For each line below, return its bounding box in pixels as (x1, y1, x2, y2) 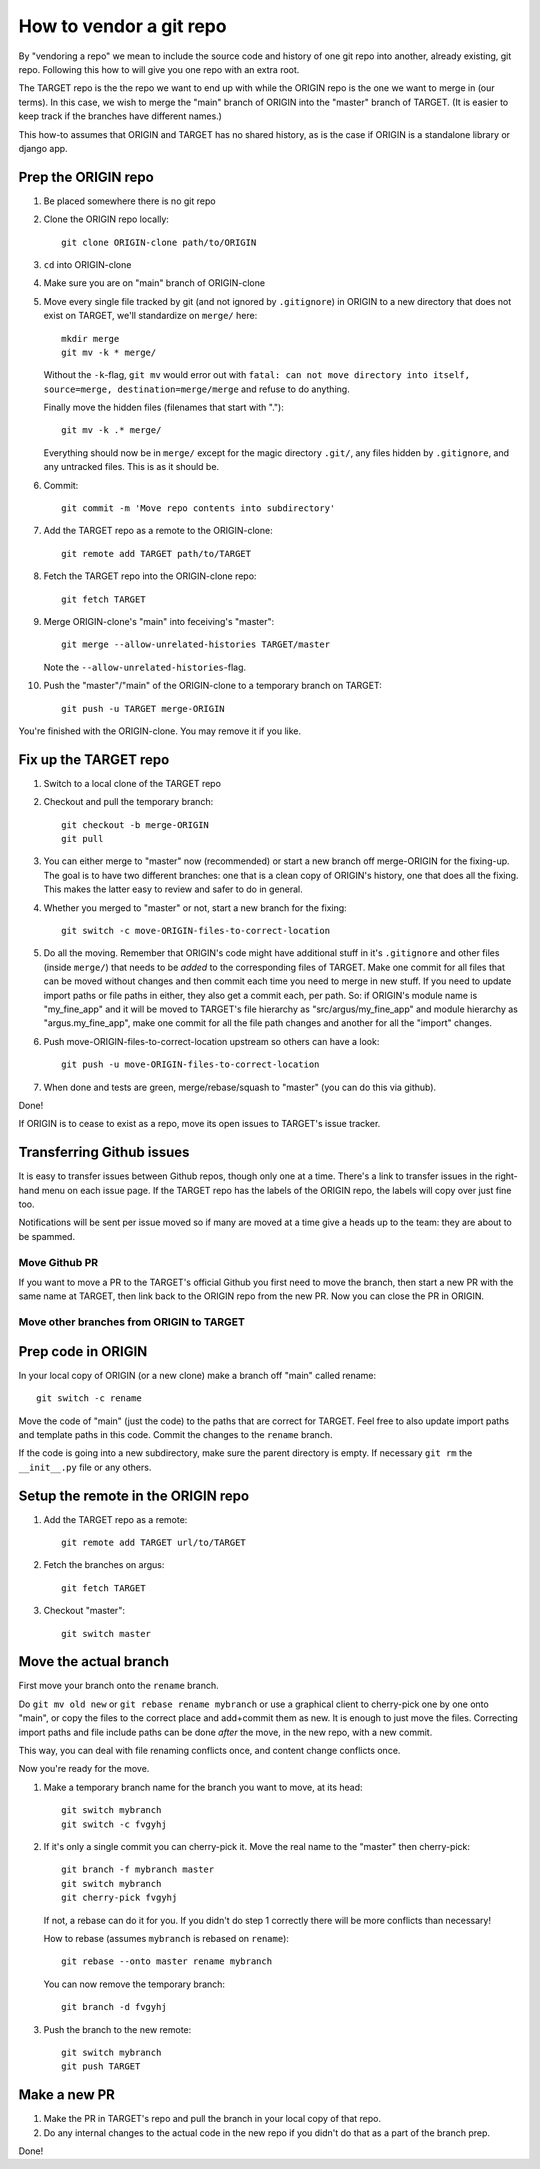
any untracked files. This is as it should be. (43, 461, 220, 473)
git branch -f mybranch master (61, 1864, 215, 1875)
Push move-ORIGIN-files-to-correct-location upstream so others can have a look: (43, 1035, 380, 1047)
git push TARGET (61, 2061, 141, 2072)
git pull (61, 833, 104, 845)
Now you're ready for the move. (18, 1763, 150, 1775)
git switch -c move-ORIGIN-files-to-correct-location (61, 925, 330, 936)
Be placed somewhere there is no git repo (43, 195, 216, 207)
